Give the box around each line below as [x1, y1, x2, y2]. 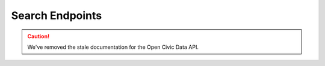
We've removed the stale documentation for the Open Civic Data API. [27, 43, 199, 51]
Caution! [27, 33, 50, 40]
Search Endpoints [11, 9, 102, 22]
